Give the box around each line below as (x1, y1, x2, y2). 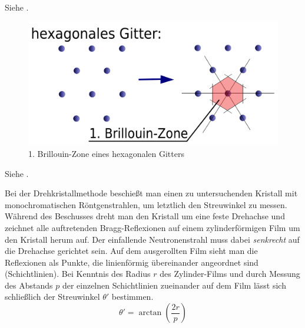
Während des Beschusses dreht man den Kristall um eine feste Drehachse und (5, 210, 285, 222)
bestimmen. (111, 290, 154, 303)
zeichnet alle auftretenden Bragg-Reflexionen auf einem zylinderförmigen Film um (5, 221, 300, 233)
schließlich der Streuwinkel (5, 290, 100, 303)
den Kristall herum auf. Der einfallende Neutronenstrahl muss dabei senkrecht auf (5, 233, 300, 245)
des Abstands (5, 279, 53, 291)
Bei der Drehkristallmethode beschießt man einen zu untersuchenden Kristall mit (5, 187, 298, 199)
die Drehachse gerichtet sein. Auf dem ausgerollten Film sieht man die (5, 245, 258, 257)
